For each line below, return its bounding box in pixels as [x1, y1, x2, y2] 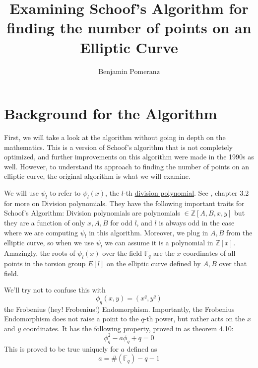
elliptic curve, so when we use [4, 237, 94, 248]
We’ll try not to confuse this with [4, 285, 106, 295]
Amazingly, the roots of [4, 248, 75, 258]
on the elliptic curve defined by [106, 258, 201, 268]
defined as [127, 343, 157, 354]
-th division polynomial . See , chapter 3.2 [123, 188, 249, 198]
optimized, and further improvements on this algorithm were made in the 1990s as [4, 151, 254, 162]
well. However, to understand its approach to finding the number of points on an [4, 161, 249, 171]
